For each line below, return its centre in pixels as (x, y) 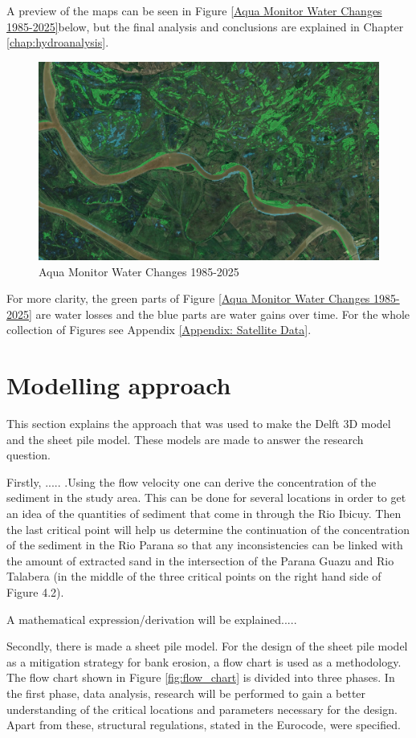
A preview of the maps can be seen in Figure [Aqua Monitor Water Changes (194, 10)
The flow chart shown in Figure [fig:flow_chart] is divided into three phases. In (201, 677)
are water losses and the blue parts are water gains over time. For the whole (223, 314)
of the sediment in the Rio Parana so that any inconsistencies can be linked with (205, 545)
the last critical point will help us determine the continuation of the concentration (208, 529)
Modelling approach (119, 385)
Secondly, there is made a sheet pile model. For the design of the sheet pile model (207, 646)
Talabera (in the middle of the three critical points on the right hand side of (194, 576)
